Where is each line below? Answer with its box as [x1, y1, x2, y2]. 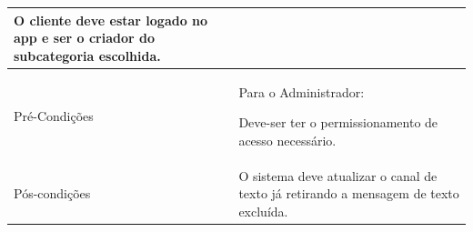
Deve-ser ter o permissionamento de [238, 113, 438, 132]
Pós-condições [14, 184, 91, 203]
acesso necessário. [238, 130, 337, 149]
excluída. [238, 201, 288, 220]
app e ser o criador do [14, 28, 156, 47]
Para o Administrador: [238, 82, 365, 101]
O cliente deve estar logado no [14, 10, 208, 29]
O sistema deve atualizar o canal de [238, 166, 438, 185]
